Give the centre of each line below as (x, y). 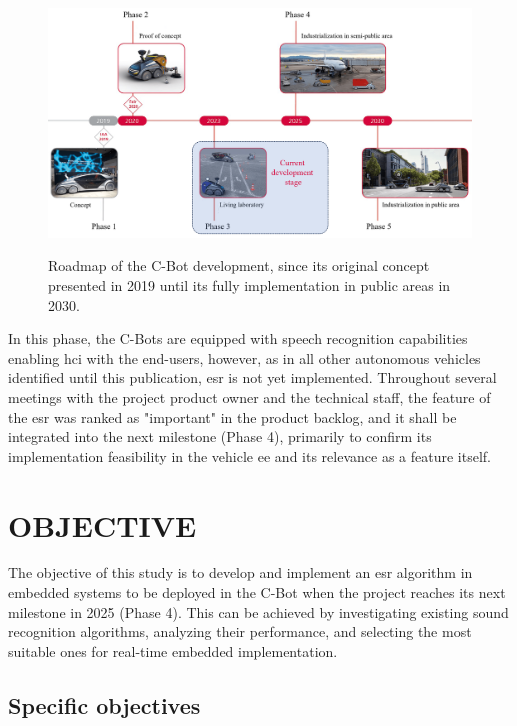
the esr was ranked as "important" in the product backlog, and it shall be (232, 416)
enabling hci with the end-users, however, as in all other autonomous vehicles (244, 357)
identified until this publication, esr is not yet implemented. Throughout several (252, 377)
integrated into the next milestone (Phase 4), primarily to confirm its (220, 436)
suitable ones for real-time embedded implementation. (173, 650)
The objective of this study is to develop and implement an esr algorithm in (240, 572)
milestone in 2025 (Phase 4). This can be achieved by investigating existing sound (258, 611)
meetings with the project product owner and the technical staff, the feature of (249, 396)
